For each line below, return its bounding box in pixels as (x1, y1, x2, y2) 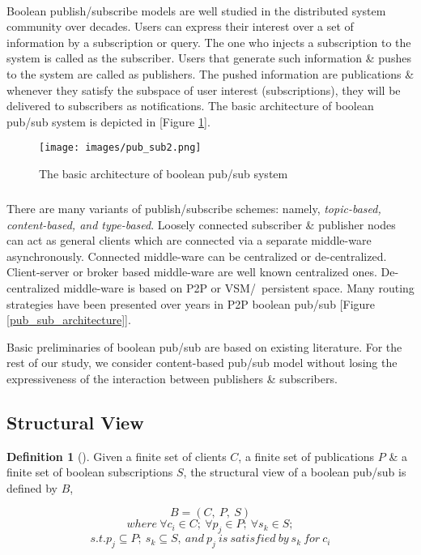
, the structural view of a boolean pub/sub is (183, 463, 406, 480)
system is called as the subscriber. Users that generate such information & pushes (6, 49, 411, 66)
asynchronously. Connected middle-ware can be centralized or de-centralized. (6, 247, 387, 264)
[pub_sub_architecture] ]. (6, 311, 131, 328)
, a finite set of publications (238, 447, 375, 464)
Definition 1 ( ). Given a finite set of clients (6, 447, 227, 464)
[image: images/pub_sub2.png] (39, 142, 202, 154)
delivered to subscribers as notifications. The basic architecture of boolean (6, 97, 374, 114)
